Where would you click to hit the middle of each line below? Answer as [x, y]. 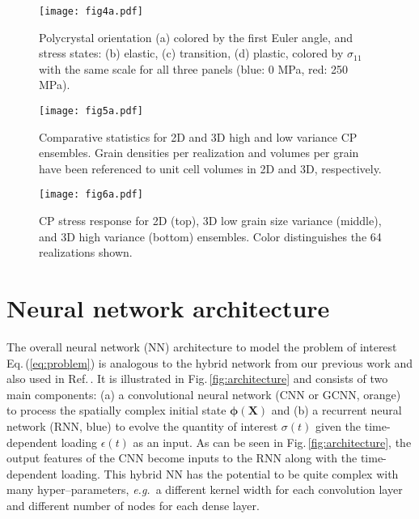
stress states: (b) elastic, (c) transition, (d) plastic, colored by [191, 53]
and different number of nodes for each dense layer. [133, 505]
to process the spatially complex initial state [116, 410]
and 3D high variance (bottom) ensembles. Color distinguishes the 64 [210, 236]
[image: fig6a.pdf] [91, 195]
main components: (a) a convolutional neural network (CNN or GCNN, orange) [204, 394]
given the [339, 426]
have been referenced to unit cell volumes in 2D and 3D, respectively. [210, 168]
